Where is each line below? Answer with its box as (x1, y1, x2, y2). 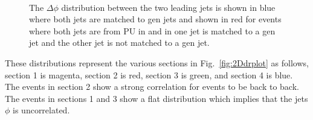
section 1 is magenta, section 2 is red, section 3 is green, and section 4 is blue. (5, 68, 293, 81)
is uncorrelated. (13, 104, 70, 116)
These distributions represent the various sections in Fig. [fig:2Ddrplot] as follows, (5, 56, 309, 69)
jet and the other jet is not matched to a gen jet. (29, 36, 210, 49)
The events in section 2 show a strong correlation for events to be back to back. (5, 80, 299, 93)
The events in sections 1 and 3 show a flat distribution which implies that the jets (5, 92, 308, 104)
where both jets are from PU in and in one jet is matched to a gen (29, 24, 276, 37)
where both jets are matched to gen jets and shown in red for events (29, 13, 282, 25)
